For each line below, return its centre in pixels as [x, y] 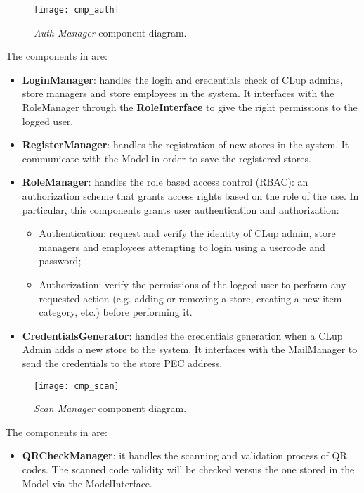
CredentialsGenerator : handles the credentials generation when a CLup [182, 335]
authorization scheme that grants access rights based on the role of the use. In [190, 196]
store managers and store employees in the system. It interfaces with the [178, 93]
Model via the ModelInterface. [87, 483]
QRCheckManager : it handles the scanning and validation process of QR [184, 455]
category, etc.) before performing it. [116, 312]
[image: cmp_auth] [77, 10]
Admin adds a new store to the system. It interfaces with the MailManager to [190, 349]
